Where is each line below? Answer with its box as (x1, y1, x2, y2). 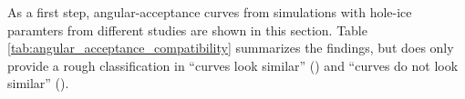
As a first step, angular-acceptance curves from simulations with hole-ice (7, 3, 412, 21)
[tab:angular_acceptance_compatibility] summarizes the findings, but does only (7, 38, 454, 57)
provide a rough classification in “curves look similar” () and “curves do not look (7, 55, 459, 74)
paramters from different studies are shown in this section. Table (7, 20, 367, 39)
